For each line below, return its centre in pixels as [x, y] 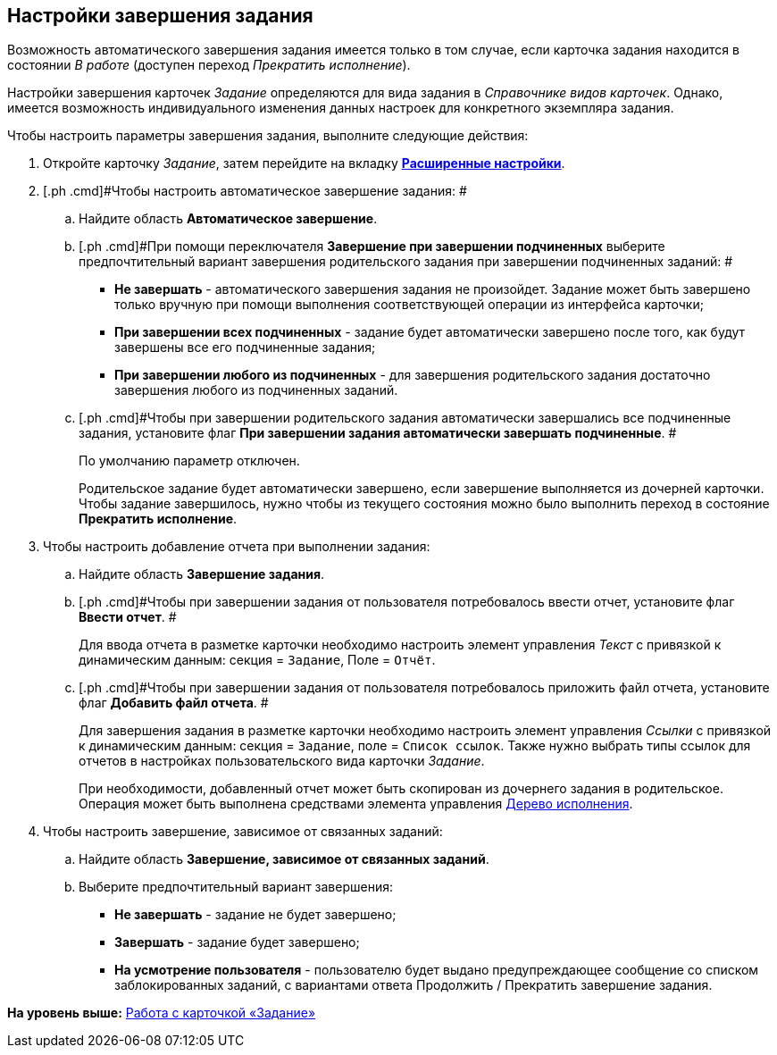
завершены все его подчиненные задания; [245, 347]
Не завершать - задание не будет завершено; [255, 915]
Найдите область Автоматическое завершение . [228, 219]
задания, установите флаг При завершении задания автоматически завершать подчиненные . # [378, 433]
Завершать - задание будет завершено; [237, 942]
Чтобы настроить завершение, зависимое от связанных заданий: [243, 832]
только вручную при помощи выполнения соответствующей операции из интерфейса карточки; [409, 305]
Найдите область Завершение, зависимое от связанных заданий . [284, 859]
